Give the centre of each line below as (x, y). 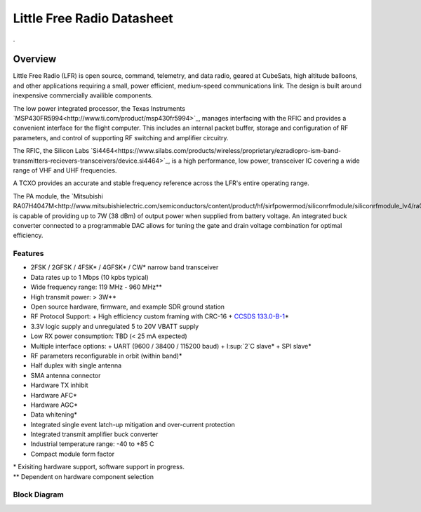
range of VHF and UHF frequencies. (65, 170)
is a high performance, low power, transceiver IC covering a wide (266, 161)
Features (28, 254)
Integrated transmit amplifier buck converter (94, 434)
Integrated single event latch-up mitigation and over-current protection (133, 424)
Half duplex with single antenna (76, 365)
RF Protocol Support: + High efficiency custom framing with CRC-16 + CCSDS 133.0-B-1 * (160, 316)
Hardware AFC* (54, 395)
